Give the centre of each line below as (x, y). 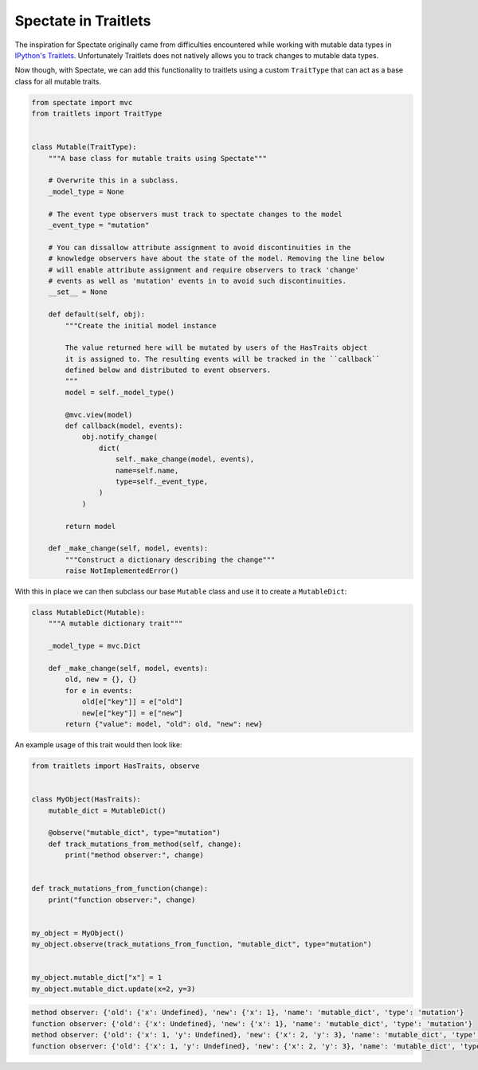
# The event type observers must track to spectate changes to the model (195, 214)
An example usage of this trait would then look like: (98, 744)
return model (90, 526)
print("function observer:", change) (122, 900)
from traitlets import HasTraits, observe (116, 766)
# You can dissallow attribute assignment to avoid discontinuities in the (200, 247)
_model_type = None (86, 192)
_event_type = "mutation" (99, 225)
